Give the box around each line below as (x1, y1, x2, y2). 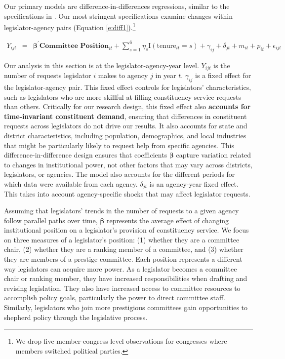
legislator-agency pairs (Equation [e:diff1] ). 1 (4, 21, 136, 32)
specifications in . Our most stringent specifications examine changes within (4, 10, 233, 21)
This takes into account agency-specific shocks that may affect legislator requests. (4, 189, 250, 199)
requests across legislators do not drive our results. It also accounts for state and (4, 120, 247, 131)
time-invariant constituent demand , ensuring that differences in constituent (4, 111, 247, 121)
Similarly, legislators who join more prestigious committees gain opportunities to (4, 302, 248, 312)
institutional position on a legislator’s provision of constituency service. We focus (4, 225, 249, 235)
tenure (157, 42, 176, 49)
